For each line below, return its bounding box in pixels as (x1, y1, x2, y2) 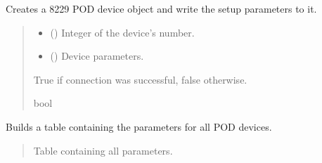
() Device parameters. (50, 48, 144, 63)
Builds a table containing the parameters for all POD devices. (6, 119, 272, 133)
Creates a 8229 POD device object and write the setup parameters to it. (6, 1, 317, 15)
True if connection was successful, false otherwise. (33, 72, 247, 86)
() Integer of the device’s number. (50, 25, 195, 39)
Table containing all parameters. (33, 143, 173, 157)
